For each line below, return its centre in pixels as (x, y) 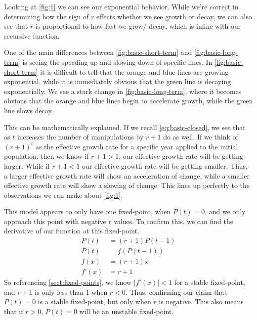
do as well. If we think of (201, 137)
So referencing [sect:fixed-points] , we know (68, 282)
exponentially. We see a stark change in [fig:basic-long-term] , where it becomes (123, 91)
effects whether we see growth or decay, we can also (174, 16)
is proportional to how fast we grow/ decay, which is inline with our (138, 26)
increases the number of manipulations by (80, 137)
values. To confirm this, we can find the (173, 221)
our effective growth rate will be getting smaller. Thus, (165, 165)
